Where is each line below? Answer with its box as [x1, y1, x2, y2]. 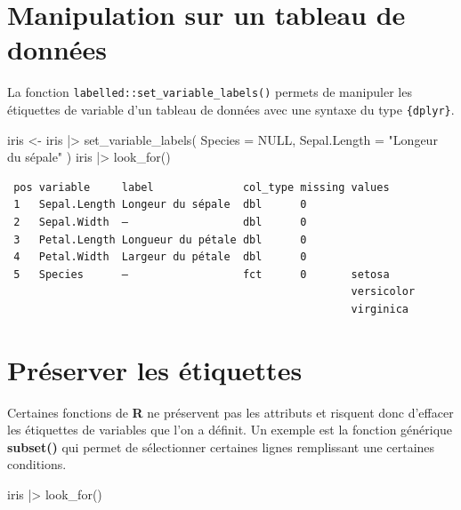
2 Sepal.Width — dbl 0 [13, 216, 307, 228]
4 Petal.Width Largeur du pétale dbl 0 [13, 251, 307, 264]
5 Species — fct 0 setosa [13, 267, 390, 281]
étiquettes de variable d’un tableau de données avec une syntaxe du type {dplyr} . [7, 100, 455, 118]
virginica [351, 302, 409, 315]
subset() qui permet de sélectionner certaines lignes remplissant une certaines [7, 437, 435, 456]
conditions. [7, 455, 67, 474]
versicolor [351, 285, 416, 299]
